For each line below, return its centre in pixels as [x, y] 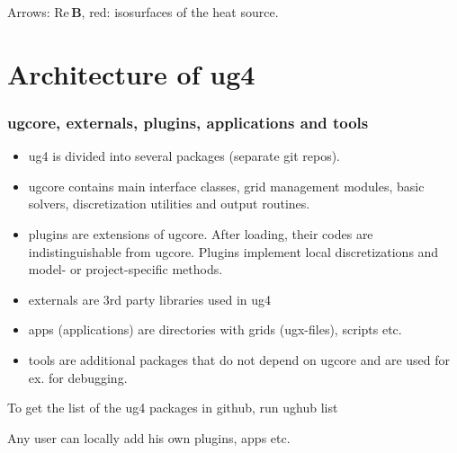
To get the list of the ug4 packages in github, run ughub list [173, 408]
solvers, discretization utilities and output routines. [169, 204]
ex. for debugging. [78, 377]
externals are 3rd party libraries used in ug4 [150, 299]
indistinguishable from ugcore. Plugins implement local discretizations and [233, 251]
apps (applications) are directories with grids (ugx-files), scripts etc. [215, 329]
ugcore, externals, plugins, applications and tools [188, 122]
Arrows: [29, 12]
